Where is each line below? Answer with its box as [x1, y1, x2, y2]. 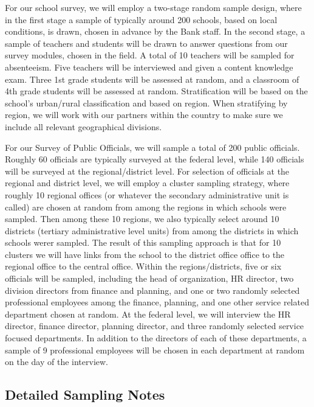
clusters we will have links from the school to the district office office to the [5, 248, 285, 260]
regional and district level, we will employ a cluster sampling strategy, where [5, 176, 290, 189]
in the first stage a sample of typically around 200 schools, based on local [5, 13, 278, 26]
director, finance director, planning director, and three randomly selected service [5, 319, 304, 332]
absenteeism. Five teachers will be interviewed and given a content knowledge [5, 60, 293, 73]
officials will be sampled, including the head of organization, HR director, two [5, 272, 294, 285]
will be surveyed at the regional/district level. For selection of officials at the [5, 164, 290, 177]
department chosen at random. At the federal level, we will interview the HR [5, 307, 291, 320]
